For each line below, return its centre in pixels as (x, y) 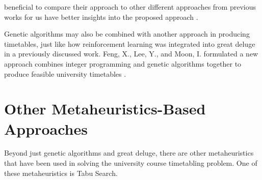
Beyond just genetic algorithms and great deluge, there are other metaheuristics (129, 153)
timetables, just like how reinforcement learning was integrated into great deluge (130, 43)
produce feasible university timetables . (65, 73)
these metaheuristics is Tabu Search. (61, 173)
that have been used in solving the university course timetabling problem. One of (131, 163)
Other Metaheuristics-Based (105, 109)
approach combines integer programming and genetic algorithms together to (123, 63)
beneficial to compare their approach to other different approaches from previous (130, 7)
